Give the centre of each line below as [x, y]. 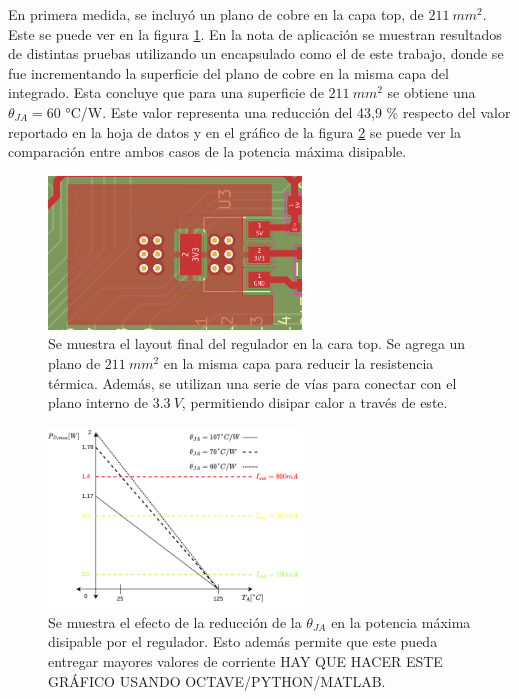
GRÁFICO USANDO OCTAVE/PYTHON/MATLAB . [217, 680]
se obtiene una [431, 92]
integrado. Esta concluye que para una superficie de [166, 92]
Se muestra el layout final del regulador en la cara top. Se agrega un [257, 343]
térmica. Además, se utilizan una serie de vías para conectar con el [252, 382]
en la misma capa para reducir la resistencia [298, 362]
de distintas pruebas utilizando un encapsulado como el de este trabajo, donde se [256, 53]
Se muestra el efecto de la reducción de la [175, 621]
